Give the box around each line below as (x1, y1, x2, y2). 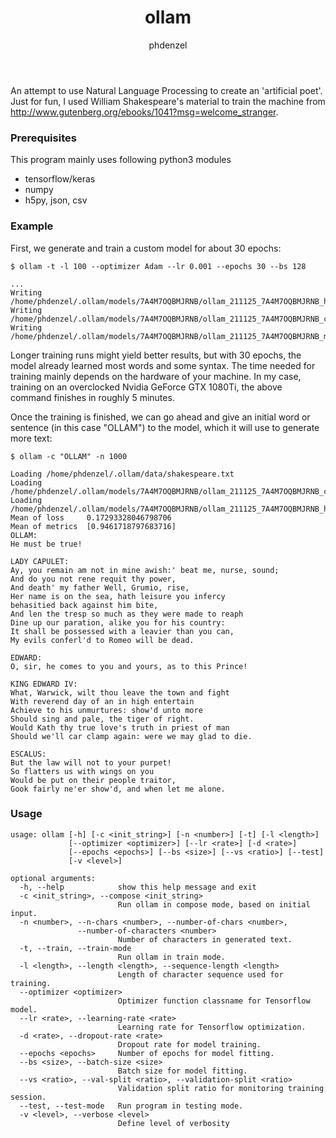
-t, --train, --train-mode (19, 943, 132, 953)
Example (10, 219, 54, 233)
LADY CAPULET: (10, 556, 70, 566)
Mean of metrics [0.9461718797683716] (10, 521, 177, 531)
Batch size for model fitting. (117, 1066, 248, 1076)
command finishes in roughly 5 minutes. (10, 391, 175, 403)
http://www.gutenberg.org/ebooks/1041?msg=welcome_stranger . (10, 106, 279, 118)
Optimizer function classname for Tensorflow (117, 996, 311, 1006)
